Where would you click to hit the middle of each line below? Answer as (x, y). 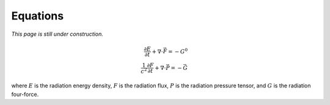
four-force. (25, 94)
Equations (38, 16)
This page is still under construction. (57, 34)
